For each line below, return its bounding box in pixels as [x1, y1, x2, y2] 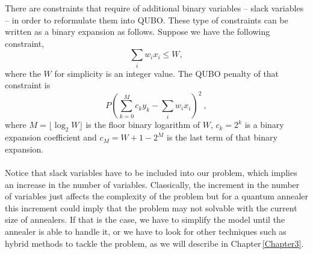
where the [5, 67, 41, 79]
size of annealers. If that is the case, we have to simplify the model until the [5, 213, 285, 226]
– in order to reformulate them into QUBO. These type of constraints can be [5, 13, 288, 26]
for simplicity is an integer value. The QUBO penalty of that [54, 67, 279, 79]
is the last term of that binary [167, 131, 277, 144]
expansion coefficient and [5, 131, 97, 144]
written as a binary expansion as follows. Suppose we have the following [5, 25, 270, 38]
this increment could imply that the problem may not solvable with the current [5, 201, 297, 214]
